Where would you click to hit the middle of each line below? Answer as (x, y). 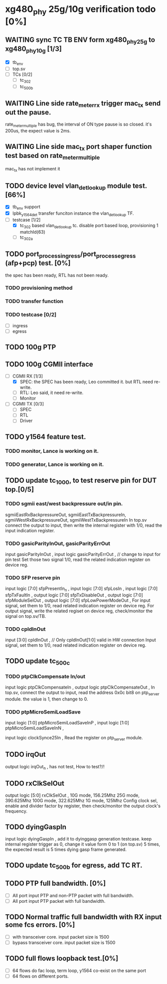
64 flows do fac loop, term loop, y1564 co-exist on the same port (79, 971)
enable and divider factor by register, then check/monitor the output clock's (83, 806)
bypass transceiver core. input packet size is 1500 (64, 942)
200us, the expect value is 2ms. (38, 131)
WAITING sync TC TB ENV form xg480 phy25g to (80, 41)
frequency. (16, 811)
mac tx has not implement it (33, 169)
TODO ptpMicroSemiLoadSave (43, 712)
